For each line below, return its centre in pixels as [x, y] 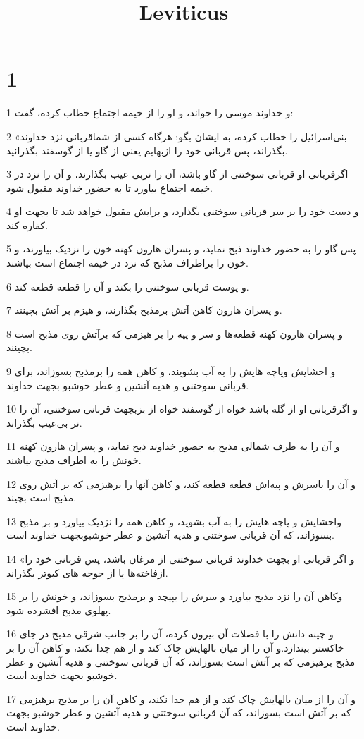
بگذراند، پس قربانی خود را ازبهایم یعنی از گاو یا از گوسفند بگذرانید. [147, 150]
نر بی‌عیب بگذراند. [44, 422]
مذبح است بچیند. [42, 497]
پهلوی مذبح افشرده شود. [59, 610]
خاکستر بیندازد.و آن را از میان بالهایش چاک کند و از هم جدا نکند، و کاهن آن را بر [175, 647]
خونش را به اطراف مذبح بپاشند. [74, 460]
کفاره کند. [27, 225]
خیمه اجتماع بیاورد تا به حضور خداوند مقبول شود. [109, 187]
